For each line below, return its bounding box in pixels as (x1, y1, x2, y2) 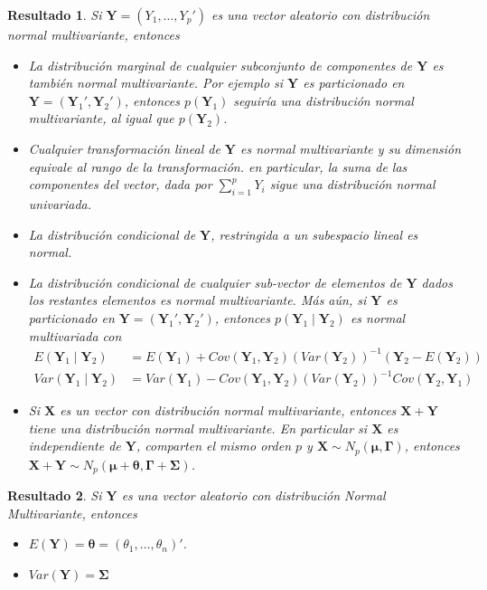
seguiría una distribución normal (233, 90, 414, 109)
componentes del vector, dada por (28, 175, 212, 194)
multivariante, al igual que (28, 109, 174, 128)
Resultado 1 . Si (7, 5, 102, 24)
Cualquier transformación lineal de (28, 138, 220, 157)
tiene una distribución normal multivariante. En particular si (28, 418, 368, 437)
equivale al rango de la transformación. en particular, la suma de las (28, 157, 407, 176)
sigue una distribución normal (269, 175, 435, 194)
